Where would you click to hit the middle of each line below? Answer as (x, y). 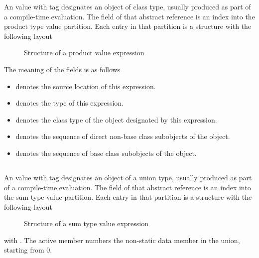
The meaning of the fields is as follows (62, 69)
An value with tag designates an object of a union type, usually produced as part (128, 177)
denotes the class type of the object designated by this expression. (116, 119)
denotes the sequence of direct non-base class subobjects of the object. (123, 136)
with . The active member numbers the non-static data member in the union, (122, 240)
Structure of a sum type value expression (86, 223)
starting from (24, 250)
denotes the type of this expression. (69, 103)
